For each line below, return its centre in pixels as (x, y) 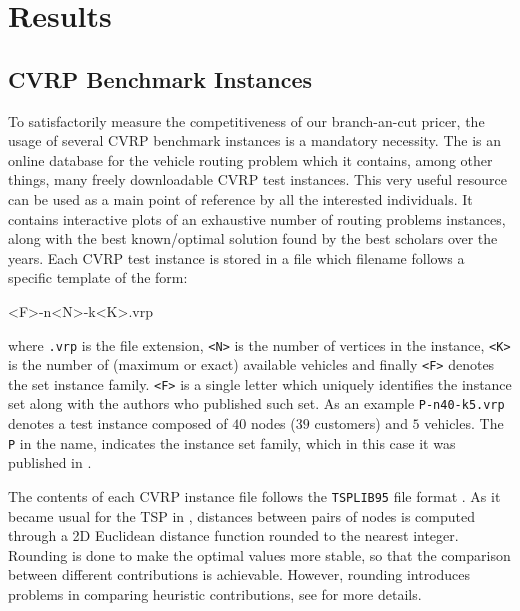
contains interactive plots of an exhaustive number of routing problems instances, (257, 218)
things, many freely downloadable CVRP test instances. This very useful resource (257, 179)
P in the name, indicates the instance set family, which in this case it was (232, 442)
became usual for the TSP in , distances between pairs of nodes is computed (241, 515)
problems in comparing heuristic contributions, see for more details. (215, 594)
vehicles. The (464, 423)
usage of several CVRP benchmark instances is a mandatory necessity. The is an (255, 140)
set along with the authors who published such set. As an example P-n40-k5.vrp (256, 403)
